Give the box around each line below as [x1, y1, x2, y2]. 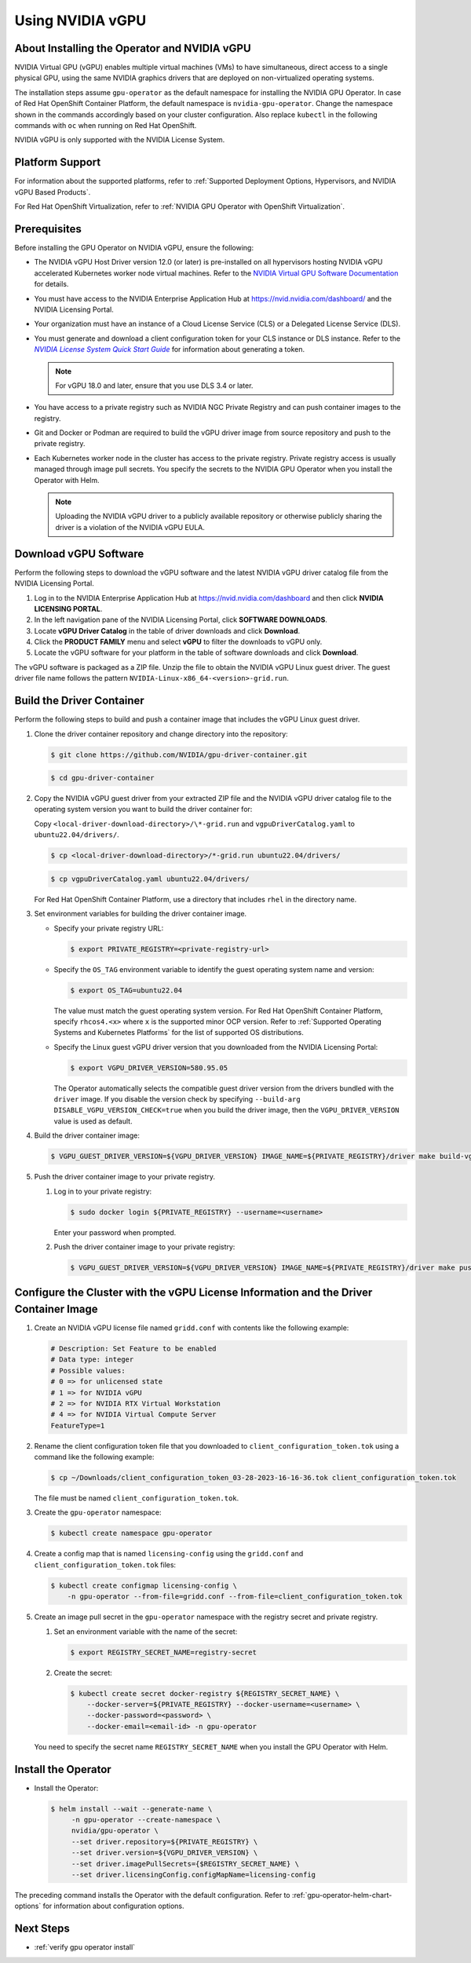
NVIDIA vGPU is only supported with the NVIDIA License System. [14, 135, 225, 144]
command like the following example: [34, 1453, 155, 1462]
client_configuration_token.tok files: [34, 1559, 177, 1570]
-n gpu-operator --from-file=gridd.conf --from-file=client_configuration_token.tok [67, 1592, 403, 1601]
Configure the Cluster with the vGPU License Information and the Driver [14, 1286, 373, 1300]
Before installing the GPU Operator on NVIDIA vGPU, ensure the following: [14, 243, 254, 252]
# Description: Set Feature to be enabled [50, 1344, 217, 1353]
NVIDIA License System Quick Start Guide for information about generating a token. [34, 345, 305, 354]
